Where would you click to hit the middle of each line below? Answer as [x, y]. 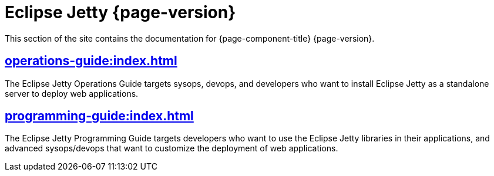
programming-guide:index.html [99, 116]
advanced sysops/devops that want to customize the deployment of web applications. [172, 148]
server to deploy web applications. [72, 93]
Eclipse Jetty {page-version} [120, 12]
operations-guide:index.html [91, 61]
